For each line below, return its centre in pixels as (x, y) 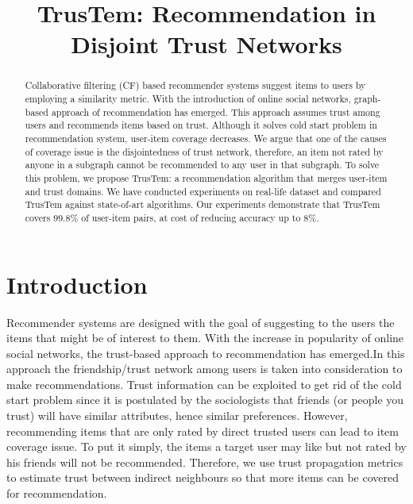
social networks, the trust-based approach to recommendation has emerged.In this (206, 353)
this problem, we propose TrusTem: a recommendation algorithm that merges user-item (206, 177)
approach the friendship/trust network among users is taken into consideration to (205, 369)
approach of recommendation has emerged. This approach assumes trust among (216, 112)
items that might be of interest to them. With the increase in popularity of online (205, 338)
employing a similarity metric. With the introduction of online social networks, (188, 99)
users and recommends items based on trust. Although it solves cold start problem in (201, 125)
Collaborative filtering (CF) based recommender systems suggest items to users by (195, 85)
